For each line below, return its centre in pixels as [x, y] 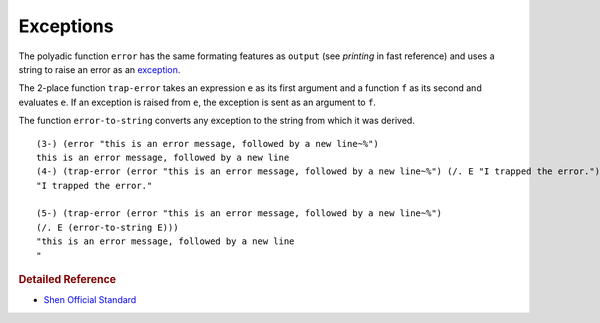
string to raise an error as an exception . [99, 69]
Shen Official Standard [90, 300]
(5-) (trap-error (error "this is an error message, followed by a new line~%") [239, 213]
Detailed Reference [67, 280]
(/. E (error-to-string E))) [107, 227]
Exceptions [66, 26]
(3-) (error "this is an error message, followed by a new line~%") [207, 143]
